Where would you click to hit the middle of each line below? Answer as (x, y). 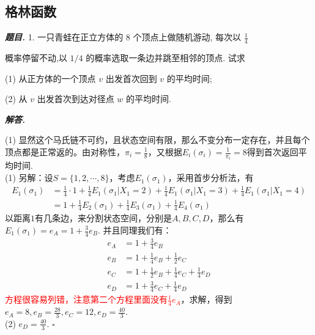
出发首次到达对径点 (76, 99)
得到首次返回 (272, 152)
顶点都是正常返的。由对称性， (65, 152)
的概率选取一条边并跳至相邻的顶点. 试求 (165, 58)
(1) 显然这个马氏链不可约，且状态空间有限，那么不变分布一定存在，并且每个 (157, 140)
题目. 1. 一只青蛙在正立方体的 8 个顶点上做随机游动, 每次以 (123, 37)
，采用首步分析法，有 (211, 178)
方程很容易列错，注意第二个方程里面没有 (86, 299)
